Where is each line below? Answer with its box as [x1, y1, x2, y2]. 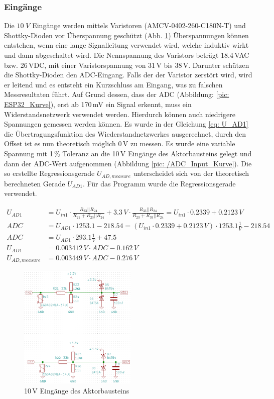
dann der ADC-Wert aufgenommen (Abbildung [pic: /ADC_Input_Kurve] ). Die [4, 158, 252, 168]
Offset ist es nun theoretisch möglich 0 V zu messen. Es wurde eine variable [4, 138, 235, 149]
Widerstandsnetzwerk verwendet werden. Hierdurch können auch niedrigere [4, 109, 235, 119]
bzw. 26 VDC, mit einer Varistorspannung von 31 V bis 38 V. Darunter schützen [4, 59, 249, 70]
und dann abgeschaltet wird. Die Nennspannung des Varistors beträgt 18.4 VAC [4, 50, 249, 60]
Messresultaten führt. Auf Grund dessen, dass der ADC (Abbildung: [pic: [4, 89, 229, 99]
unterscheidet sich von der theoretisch [133, 168, 249, 178]
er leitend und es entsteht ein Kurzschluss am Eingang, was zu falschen [4, 79, 223, 89]
